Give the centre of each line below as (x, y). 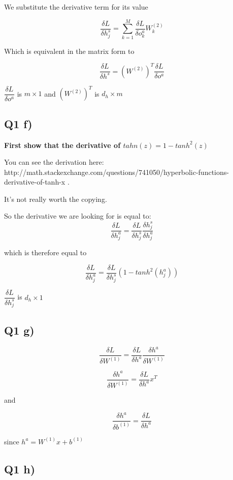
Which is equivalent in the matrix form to (69, 51)
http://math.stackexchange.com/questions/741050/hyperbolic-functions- (117, 172)
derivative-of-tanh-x (35, 182)
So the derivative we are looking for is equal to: (78, 216)
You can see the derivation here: (54, 162)
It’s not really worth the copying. (56, 199)
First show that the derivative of (62, 145)
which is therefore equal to (45, 252)
